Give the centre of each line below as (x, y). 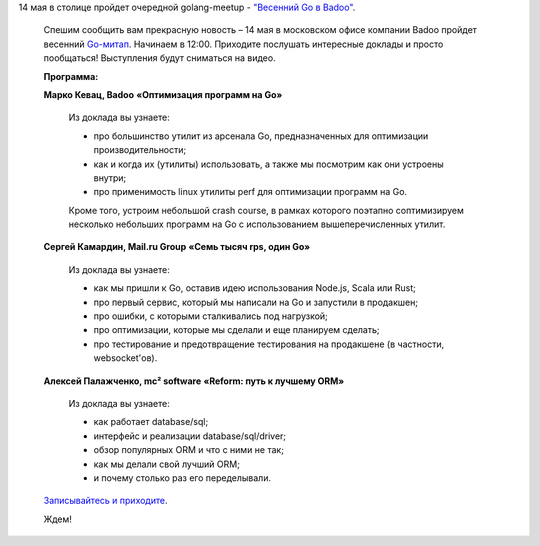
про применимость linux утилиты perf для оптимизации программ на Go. (250, 192)
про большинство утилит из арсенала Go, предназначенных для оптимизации (261, 136)
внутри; (110, 177)
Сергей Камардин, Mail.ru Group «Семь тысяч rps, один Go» (177, 247)
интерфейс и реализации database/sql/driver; (190, 436)
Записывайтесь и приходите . (105, 501)
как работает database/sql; (151, 422)
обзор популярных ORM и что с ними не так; (189, 450)
